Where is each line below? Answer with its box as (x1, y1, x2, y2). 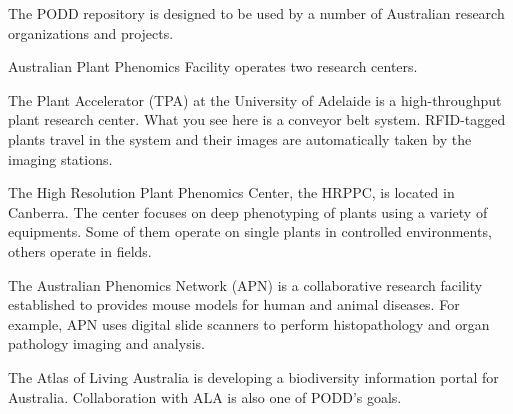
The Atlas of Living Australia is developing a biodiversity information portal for (8, 366, 499, 387)
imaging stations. (8, 148, 113, 169)
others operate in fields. (8, 240, 152, 261)
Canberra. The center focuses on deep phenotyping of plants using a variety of (8, 201, 488, 222)
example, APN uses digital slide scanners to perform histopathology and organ (8, 313, 490, 334)
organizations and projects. (8, 22, 174, 43)
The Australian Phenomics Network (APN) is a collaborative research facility (8, 274, 483, 295)
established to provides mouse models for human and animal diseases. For (8, 294, 460, 315)
